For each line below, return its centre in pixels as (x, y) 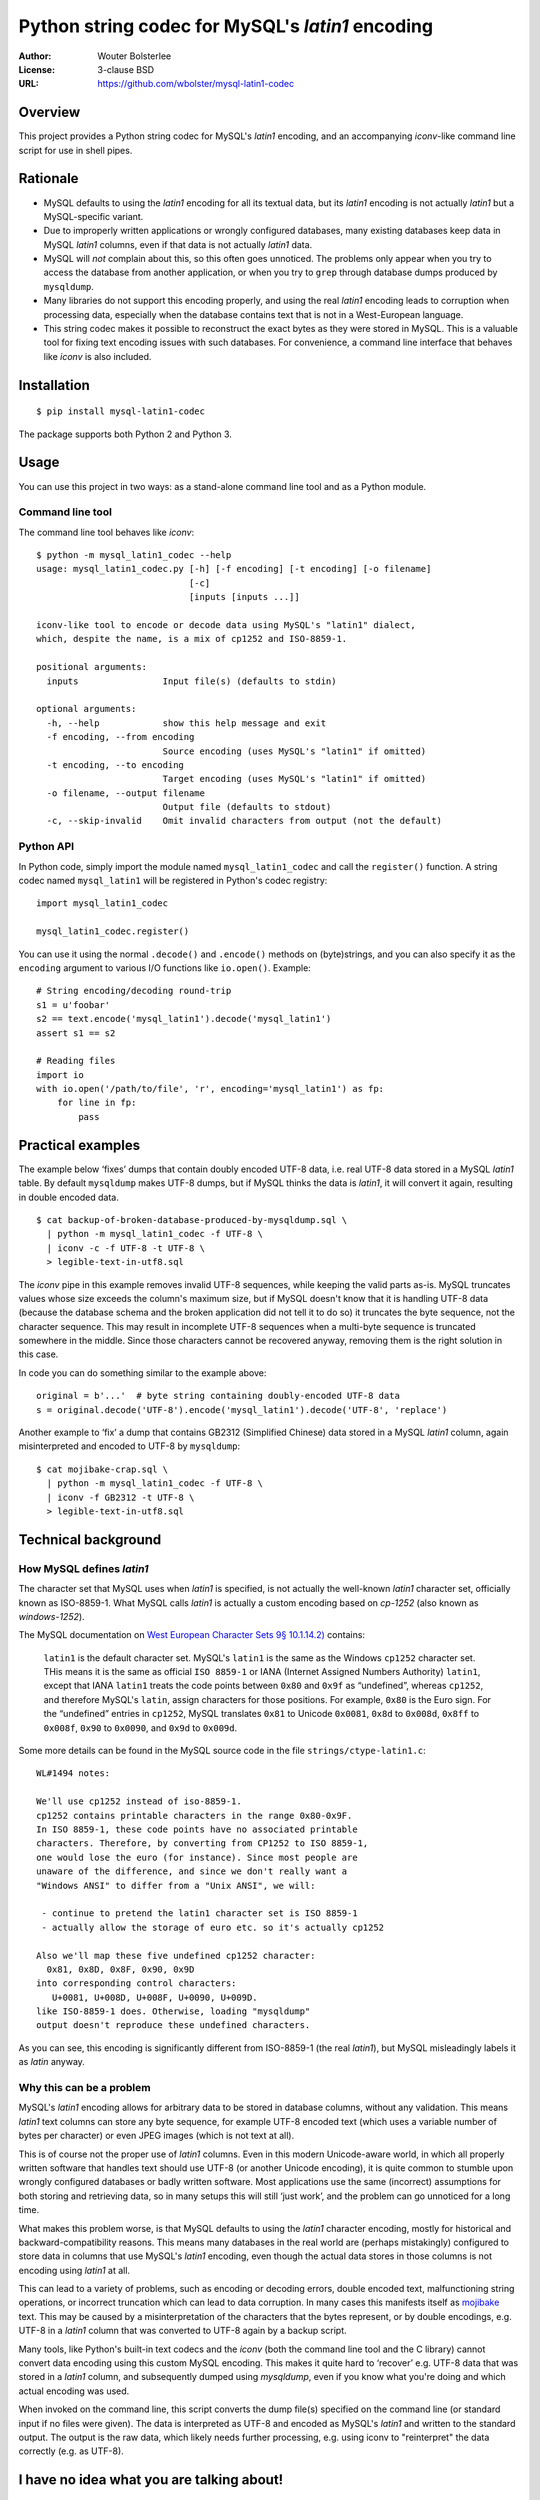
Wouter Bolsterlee (134, 56)
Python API (46, 847)
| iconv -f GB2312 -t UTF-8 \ (120, 1497)
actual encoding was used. (74, 2391)
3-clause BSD (126, 69)
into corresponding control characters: (136, 1983)
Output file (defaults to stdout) (247, 807)
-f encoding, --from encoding (120, 737)
